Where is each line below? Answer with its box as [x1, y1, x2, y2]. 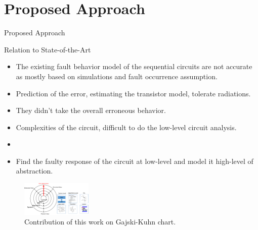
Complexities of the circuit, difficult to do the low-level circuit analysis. [16, 122, 237, 132]
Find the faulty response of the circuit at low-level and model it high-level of [16, 155, 253, 166]
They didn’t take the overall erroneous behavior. [16, 105, 166, 116]
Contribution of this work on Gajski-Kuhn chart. [24, 216, 176, 227]
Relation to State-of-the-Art [4, 44, 91, 54]
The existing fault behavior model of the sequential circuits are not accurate [16, 61, 252, 72]
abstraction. [16, 165, 53, 176]
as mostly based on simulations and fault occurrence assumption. [16, 71, 218, 81]
